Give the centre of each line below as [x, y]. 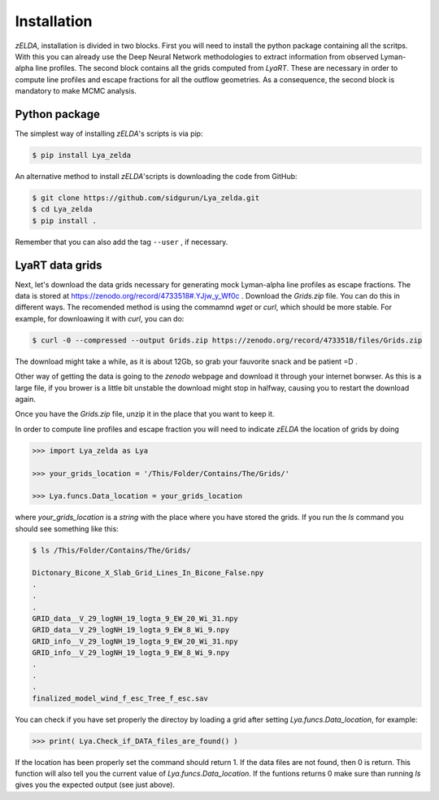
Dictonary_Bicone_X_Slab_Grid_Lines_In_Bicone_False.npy [148, 573]
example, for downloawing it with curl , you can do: [100, 318]
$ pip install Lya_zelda [82, 155]
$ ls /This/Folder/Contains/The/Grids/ [111, 550]
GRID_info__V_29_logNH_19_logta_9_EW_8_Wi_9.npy [131, 653]
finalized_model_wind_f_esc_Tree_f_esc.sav [120, 698]
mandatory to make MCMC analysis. [76, 91]
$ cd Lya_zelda [62, 209]
